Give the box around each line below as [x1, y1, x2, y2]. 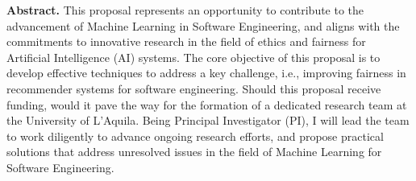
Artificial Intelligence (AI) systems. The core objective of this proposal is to [6, 48, 381, 65]
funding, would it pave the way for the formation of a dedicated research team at [6, 96, 407, 113]
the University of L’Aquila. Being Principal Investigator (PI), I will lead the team [6, 112, 410, 129]
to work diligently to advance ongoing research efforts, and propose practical [6, 127, 384, 144]
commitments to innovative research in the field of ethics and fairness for [6, 33, 366, 50]
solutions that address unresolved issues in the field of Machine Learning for [6, 143, 382, 160]
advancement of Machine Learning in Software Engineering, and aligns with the [6, 17, 400, 34]
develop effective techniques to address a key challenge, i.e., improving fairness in [6, 64, 406, 81]
